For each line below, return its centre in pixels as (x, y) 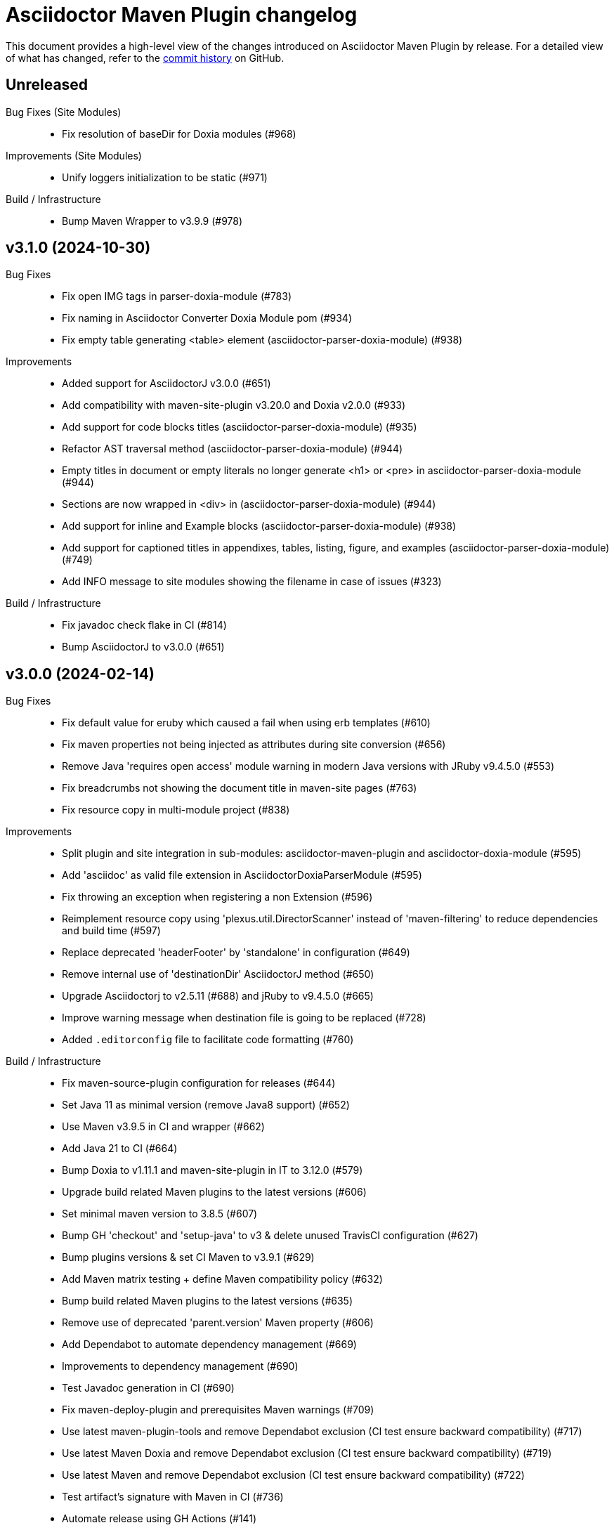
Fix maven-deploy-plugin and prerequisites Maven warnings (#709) (218, 1410)
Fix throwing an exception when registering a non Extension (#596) (217, 897)
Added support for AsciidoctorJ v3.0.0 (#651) (166, 384)
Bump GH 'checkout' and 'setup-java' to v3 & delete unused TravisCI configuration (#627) (270, 1236)
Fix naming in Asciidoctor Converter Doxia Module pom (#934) (207, 318)
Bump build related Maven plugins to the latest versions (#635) (208, 1301)
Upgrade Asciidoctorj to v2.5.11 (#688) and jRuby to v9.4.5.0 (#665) (218, 996)
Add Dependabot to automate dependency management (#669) (209, 1345)
